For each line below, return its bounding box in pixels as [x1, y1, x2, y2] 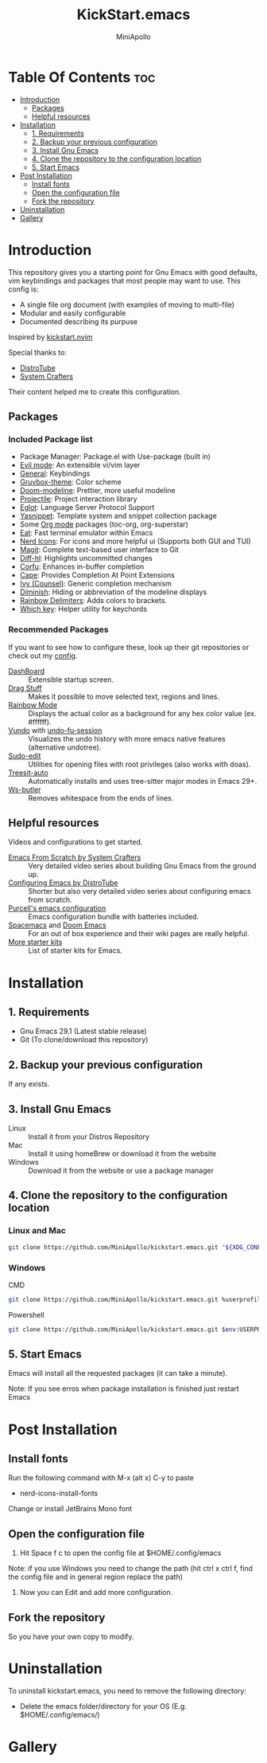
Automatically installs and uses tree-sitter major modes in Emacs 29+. [28, 776, 257, 786]
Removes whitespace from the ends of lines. [28, 793, 174, 802]
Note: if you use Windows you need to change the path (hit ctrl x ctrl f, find [8, 1564, 253, 1573]
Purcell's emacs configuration [8, 903, 106, 913]
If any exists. [8, 1079, 50, 1089]
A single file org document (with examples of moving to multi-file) [19, 300, 235, 309]
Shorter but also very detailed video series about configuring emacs [28, 887, 252, 896]
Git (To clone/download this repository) [19, 1035, 149, 1044]
